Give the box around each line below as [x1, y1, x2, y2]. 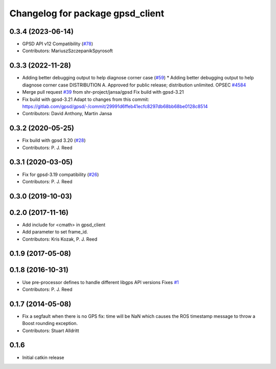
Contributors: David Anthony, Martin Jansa [22, 111, 112, 117]
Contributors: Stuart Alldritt [22, 328, 79, 334]
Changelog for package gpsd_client [9, 8, 165, 19]
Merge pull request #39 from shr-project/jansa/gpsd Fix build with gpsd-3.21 [22, 89, 184, 95]
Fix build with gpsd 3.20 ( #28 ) [22, 137, 86, 143]
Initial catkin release [22, 354, 64, 360]
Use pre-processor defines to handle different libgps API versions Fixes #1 [22, 279, 179, 285]
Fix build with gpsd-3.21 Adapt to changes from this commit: [22, 96, 149, 102]
